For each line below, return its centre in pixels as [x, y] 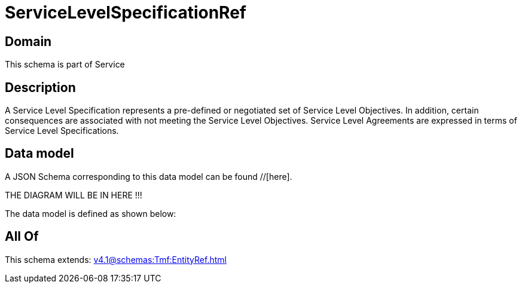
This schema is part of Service [65, 65]
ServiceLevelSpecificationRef [126, 13]
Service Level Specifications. [62, 131]
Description [40, 87]
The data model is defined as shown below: [91, 213]
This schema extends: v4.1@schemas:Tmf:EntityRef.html [116, 259]
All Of [22, 237]
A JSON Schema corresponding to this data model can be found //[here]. [149, 176]
